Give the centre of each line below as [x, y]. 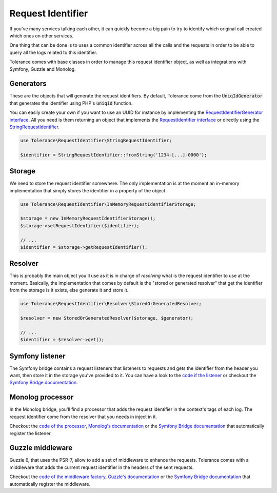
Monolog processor [42, 397]
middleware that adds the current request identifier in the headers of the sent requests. [102, 467]
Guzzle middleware [41, 448]
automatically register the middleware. [50, 484]
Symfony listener [37, 356]
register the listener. [31, 433]
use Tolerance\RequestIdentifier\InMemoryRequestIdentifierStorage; [108, 204]
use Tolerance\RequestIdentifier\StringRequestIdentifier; [96, 140]
